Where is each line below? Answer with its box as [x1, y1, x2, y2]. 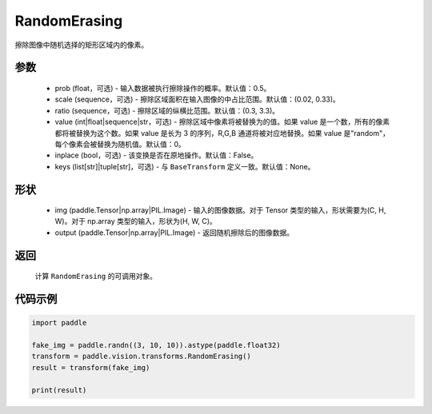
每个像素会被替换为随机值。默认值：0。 [54, 139, 186, 149]
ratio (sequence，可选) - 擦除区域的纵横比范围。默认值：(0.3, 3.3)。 [54, 105, 280, 115]
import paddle [31, 318, 87, 328]
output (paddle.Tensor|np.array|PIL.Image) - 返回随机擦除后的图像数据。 [54, 228, 294, 237]
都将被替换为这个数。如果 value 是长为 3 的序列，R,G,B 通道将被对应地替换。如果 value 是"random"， [54, 128, 390, 137]
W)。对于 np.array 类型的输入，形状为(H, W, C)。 [54, 217, 218, 226]
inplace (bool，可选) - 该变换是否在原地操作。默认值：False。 [54, 150, 258, 160]
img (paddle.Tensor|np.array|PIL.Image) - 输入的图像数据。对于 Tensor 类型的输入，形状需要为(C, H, [54, 205, 386, 215]
